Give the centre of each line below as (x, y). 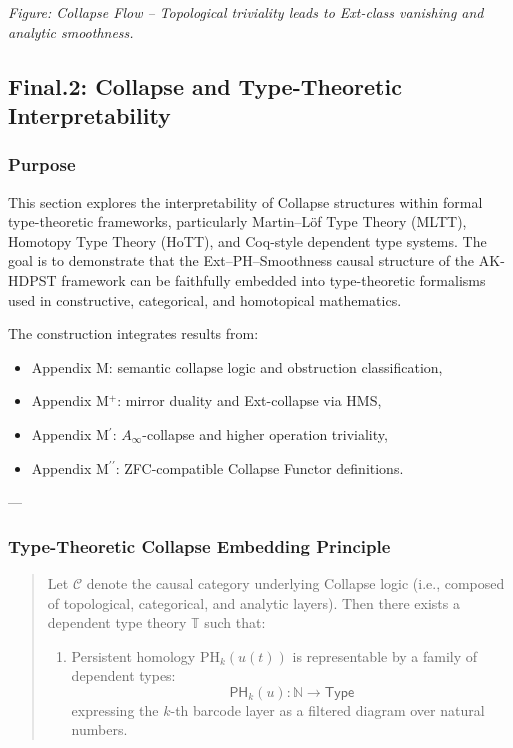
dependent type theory (117, 622)
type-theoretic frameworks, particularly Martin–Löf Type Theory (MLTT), (237, 221)
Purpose (42, 164)
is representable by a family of (385, 655)
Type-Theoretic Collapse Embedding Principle (199, 545)
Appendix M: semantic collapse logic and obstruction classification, (237, 366)
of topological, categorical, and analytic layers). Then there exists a (253, 602)
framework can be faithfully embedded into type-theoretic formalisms (273, 279)
